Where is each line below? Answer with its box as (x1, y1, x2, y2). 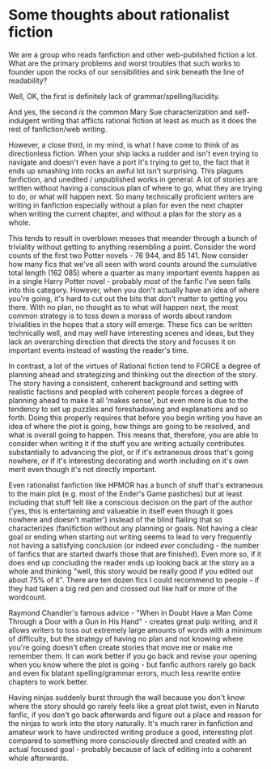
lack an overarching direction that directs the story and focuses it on (8, 337, 236, 346)
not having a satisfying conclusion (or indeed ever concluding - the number (8, 540, 260, 550)
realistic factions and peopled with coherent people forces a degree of (8, 387, 243, 397)
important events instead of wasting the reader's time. (8, 345, 189, 354)
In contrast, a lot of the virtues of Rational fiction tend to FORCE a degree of (8, 361, 260, 371)
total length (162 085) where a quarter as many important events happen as (8, 268, 260, 277)
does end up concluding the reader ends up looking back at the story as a (8, 557, 255, 567)
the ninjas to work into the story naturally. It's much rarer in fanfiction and (8, 718, 253, 728)
